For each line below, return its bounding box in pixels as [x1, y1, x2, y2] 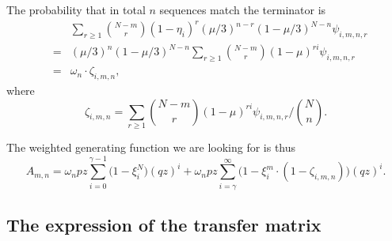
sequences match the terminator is [159, 2, 326, 17]
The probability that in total [6, 2, 146, 17]
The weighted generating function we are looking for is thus [6, 139, 296, 155]
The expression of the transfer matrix [6, 213, 322, 237]
